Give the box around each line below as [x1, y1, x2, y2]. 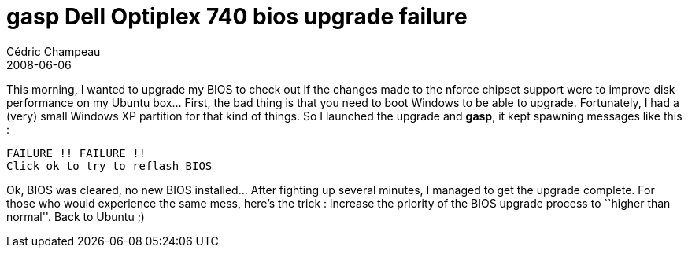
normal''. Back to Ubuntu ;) [6, 209, 145, 223]
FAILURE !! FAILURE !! [6, 146, 146, 160]
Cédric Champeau [6, 44, 101, 58]
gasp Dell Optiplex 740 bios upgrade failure [6, 3, 468, 30]
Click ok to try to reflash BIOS [6, 159, 213, 172]
